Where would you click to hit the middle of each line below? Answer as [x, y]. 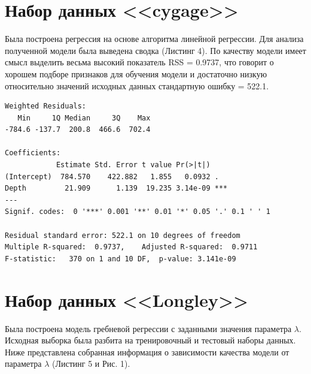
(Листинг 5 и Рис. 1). [91, 364]
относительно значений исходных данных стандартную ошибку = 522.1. [137, 85]
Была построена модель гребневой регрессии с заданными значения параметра [148, 328]
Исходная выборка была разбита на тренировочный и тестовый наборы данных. [150, 340]
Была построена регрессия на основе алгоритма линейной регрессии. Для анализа [154, 39]
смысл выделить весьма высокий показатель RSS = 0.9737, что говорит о [139, 62]
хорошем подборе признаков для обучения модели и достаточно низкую [136, 73]
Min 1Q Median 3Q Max [84, 118]
